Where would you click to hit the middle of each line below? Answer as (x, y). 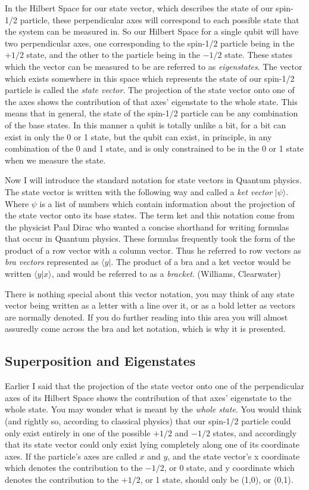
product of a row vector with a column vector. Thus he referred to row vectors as (153, 250)
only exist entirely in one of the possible (78, 432)
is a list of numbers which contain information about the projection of (167, 203)
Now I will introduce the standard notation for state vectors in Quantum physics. (153, 180)
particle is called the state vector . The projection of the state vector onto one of (150, 90)
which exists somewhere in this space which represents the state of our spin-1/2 (150, 78)
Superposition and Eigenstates (100, 361)
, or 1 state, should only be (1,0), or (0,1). (217, 479)
